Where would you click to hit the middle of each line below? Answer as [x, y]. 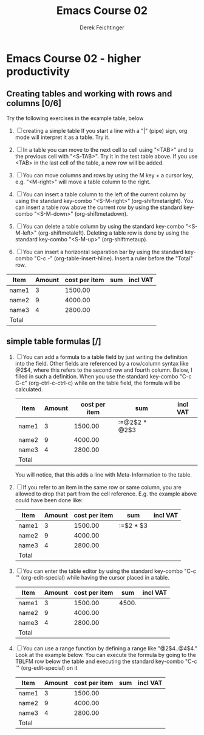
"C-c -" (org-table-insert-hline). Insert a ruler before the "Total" [114, 258]
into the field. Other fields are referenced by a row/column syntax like [102, 363]
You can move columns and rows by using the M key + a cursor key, [108, 175]
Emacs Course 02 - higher [74, 58]
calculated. [29, 389]
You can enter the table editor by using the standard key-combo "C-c [109, 571]
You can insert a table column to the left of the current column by [104, 194]
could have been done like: [49, 500]
